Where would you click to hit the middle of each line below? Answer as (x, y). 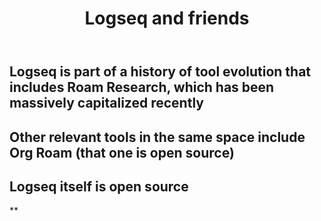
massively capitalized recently (106, 103)
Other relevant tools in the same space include (157, 137)
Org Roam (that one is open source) (122, 152)
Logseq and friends (167, 18)
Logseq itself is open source (99, 186)
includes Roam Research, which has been (142, 87)
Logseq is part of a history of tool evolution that (160, 72)
